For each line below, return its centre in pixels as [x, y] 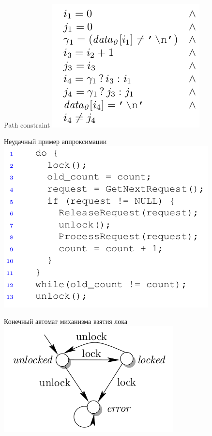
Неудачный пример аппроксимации [55, 141]
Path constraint [27, 125]
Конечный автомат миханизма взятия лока [66, 321]
